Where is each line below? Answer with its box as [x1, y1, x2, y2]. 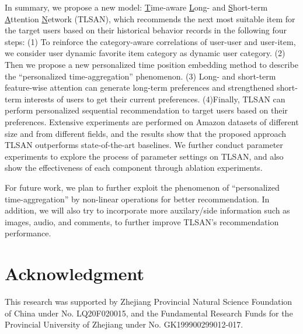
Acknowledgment [5, 261, 144, 285]
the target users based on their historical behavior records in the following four [5, 24, 287, 36]
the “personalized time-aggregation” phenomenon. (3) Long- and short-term [5, 70, 276, 82]
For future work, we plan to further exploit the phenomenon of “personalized [5, 181, 280, 193]
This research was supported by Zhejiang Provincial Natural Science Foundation [5, 295, 292, 307]
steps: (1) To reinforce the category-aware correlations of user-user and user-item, [5, 35, 296, 47]
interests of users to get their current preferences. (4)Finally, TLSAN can [24, 92, 285, 105]
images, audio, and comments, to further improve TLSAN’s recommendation [5, 215, 279, 228]
